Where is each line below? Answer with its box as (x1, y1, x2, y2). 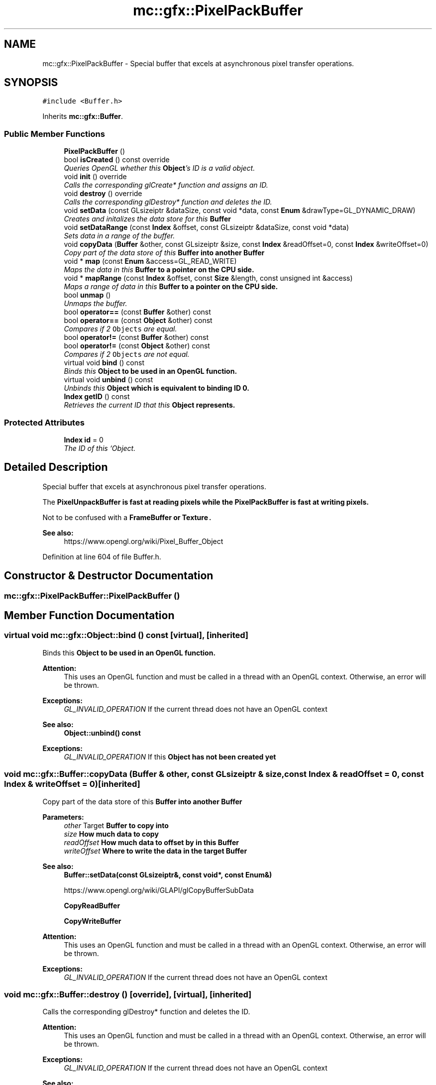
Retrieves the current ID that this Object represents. (64, 401, 235, 410)
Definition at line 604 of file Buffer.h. (42, 552, 161, 561)
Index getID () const (64, 392, 130, 401)
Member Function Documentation (4, 609, 175, 622)
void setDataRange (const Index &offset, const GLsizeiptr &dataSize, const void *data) (64, 223, 349, 232)
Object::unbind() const (64, 728, 141, 737)
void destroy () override (64, 189, 142, 198)
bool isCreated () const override (64, 155, 170, 164)
